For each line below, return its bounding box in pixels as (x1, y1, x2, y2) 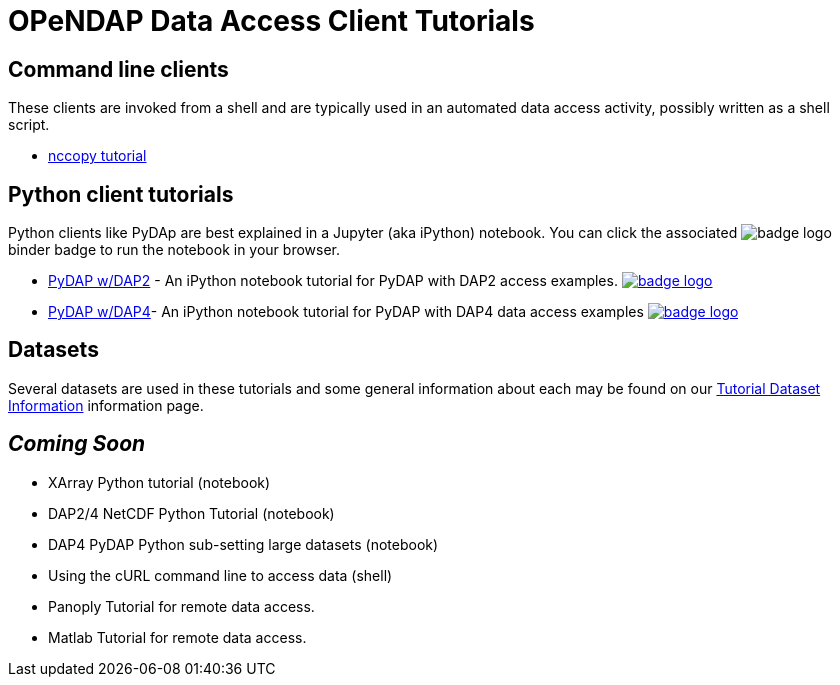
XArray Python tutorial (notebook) (48, 473, 271, 491)
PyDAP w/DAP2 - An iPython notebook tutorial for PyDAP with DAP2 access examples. (48, 272, 618, 290)
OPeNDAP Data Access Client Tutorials (8, 4, 535, 38)
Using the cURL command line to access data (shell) (48, 566, 393, 584)
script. (8, 116, 50, 134)
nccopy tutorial (48, 147, 147, 165)
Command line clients (8, 56, 229, 82)
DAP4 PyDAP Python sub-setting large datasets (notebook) (48, 535, 439, 553)
